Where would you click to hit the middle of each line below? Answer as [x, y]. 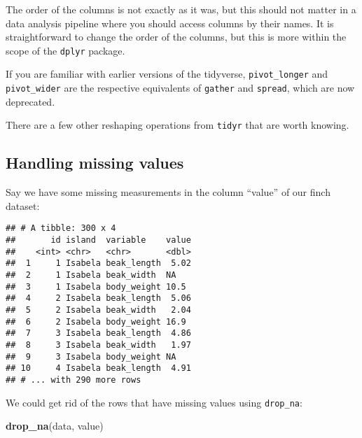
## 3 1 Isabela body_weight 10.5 [96, 287]
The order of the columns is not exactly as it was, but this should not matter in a [181, 9]
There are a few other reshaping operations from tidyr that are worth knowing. [177, 125]
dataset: [23, 205]
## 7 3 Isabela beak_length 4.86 [98, 333]
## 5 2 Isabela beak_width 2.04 [98, 310]
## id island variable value [98, 240]
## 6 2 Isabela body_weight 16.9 [96, 322]
